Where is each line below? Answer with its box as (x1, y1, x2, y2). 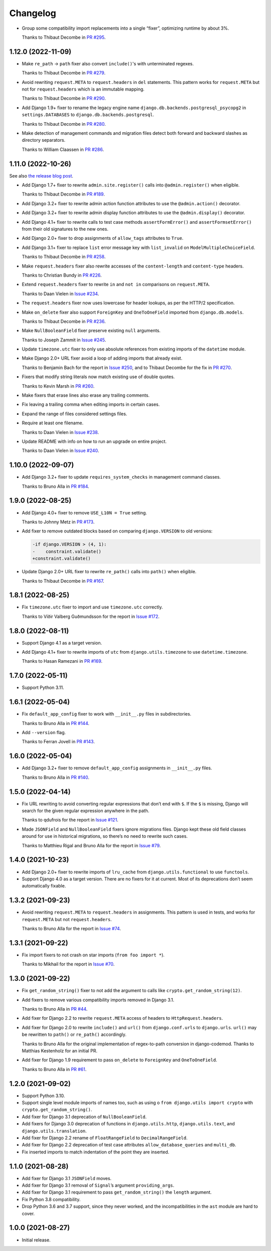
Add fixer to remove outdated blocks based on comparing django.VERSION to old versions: (22, 528, 213, 534)
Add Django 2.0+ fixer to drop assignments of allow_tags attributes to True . (22, 235, 184, 241)
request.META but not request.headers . (22, 916, 112, 922)
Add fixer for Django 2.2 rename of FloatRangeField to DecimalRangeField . (22, 1134, 188, 1141)
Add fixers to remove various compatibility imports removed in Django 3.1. (22, 997, 175, 1003)
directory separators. (22, 137, 66, 143)
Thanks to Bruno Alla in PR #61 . (22, 1066, 87, 1072)
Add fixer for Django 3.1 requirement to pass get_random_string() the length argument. (22, 1189, 212, 1195)
